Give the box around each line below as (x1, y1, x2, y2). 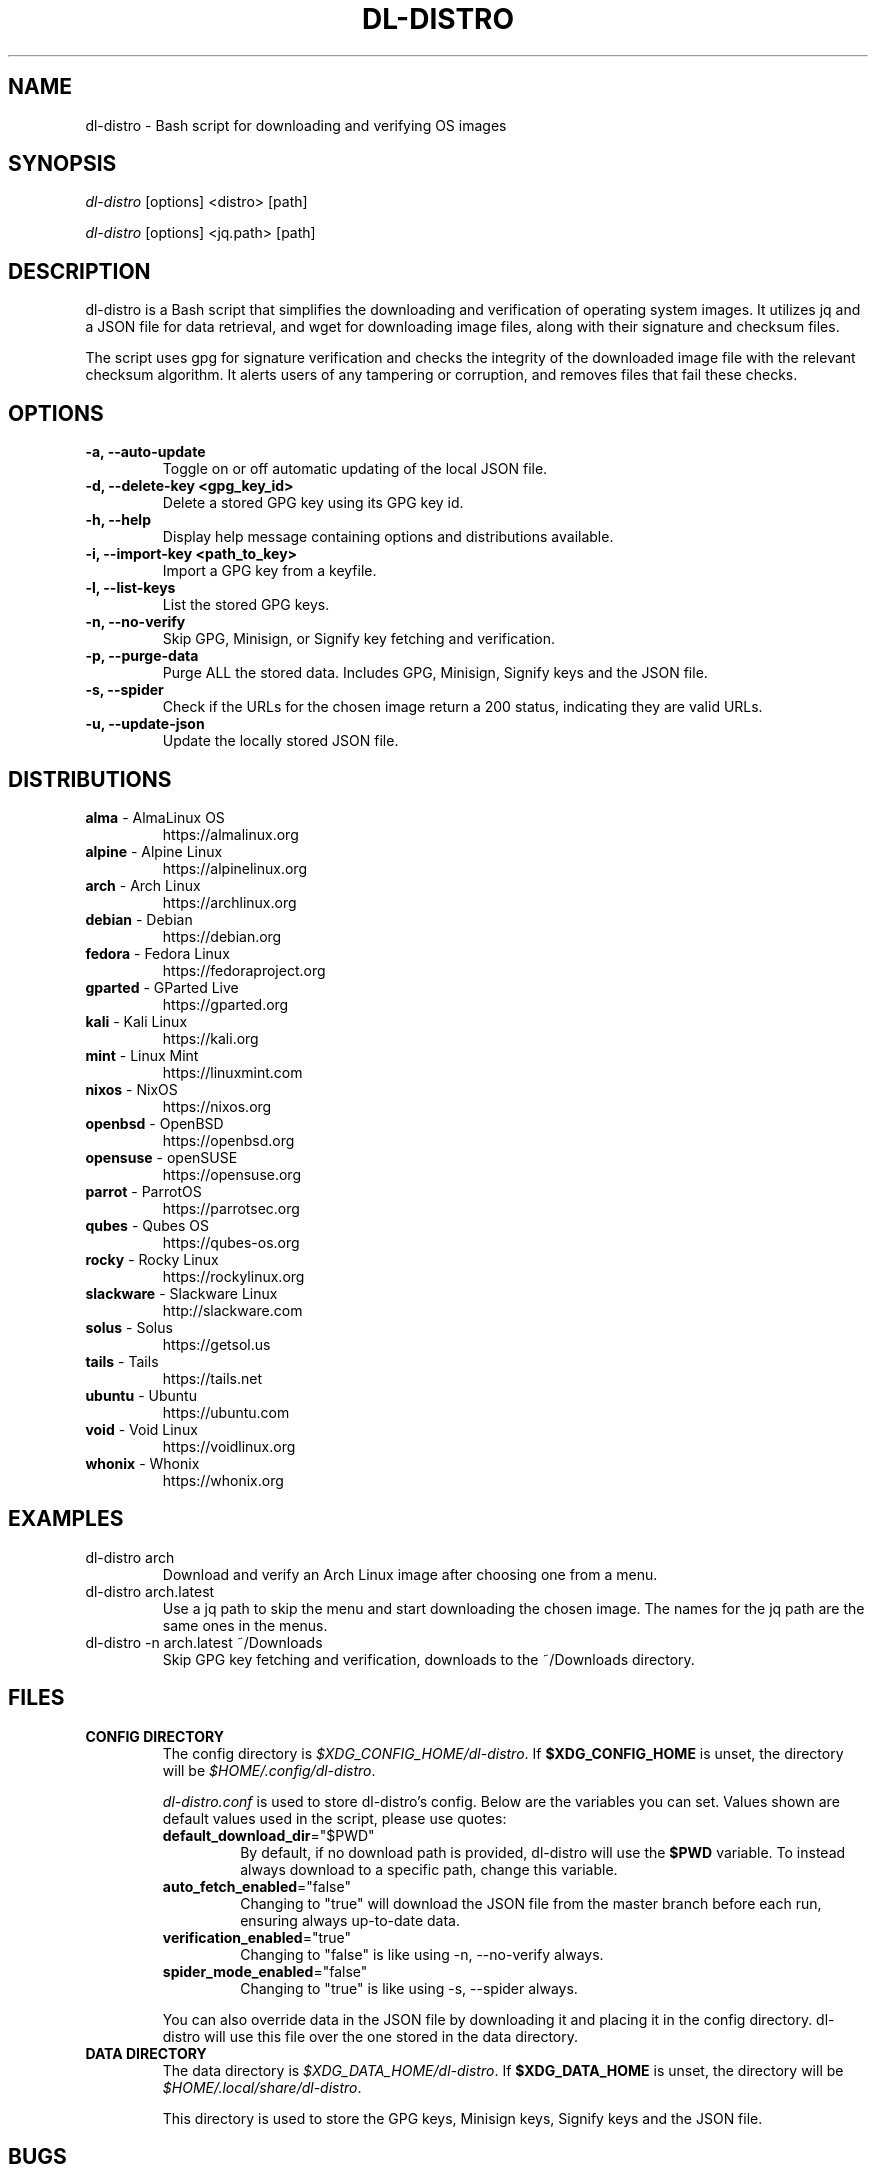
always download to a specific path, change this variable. (240, 1860, 618, 1878)
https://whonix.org (162, 1471, 284, 1489)
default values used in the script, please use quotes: (162, 1809, 507, 1827)
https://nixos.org (162, 1097, 272, 1115)
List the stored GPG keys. (162, 596, 330, 614)
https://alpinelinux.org (162, 859, 307, 877)
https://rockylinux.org (162, 1267, 305, 1285)
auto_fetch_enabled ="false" (162, 1877, 351, 1895)
